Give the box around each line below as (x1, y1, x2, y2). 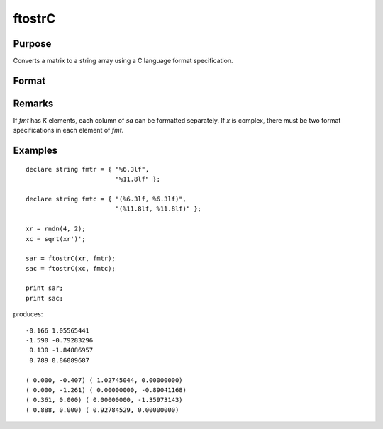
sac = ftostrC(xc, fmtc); (26, 264, 116, 272)
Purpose (13, 38, 52, 50)
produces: (13, 310, 43, 318)
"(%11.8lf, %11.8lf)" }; (115, 205, 202, 213)
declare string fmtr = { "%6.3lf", (26, 165, 150, 173)
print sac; (26, 294, 64, 302)
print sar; (26, 284, 64, 292)
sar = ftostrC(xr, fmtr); (26, 255, 116, 262)
